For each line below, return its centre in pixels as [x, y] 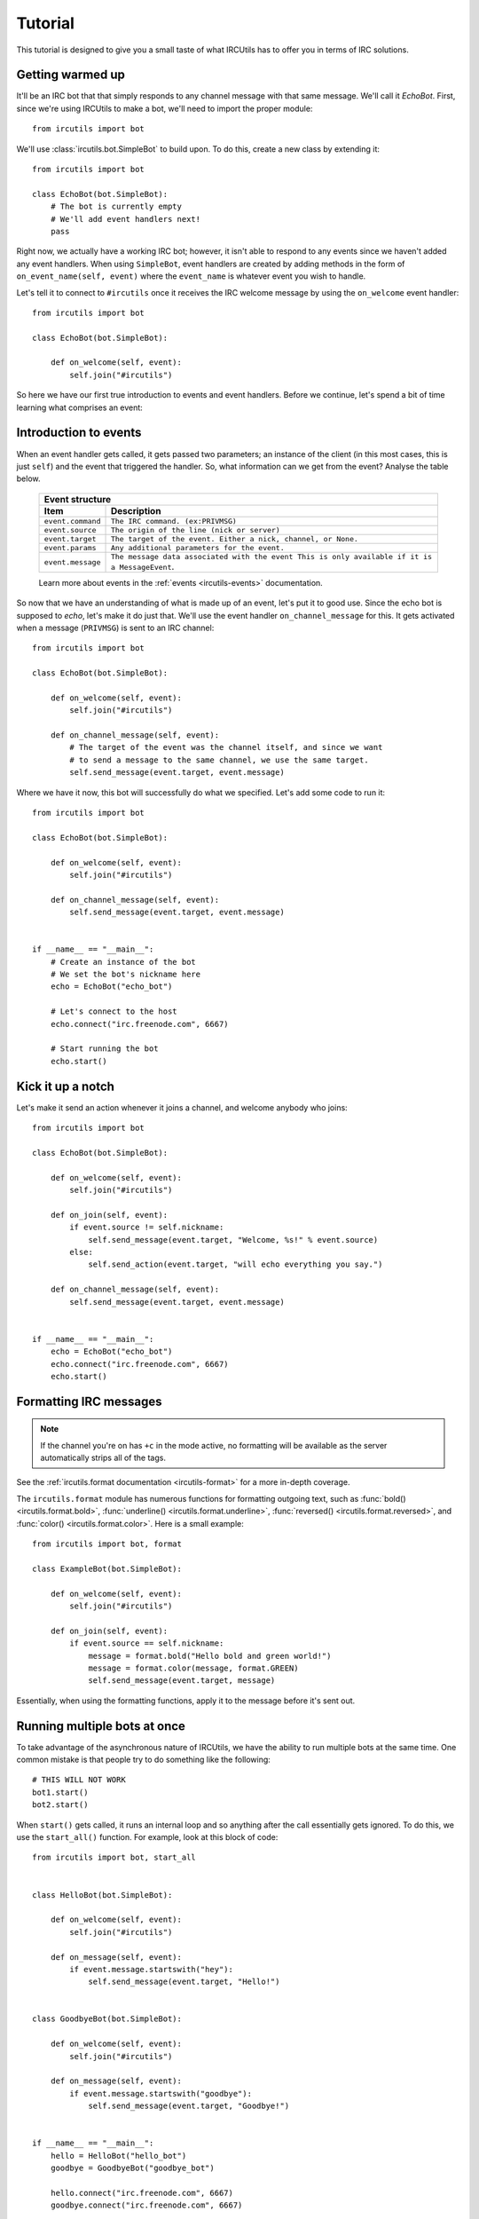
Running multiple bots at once [101, 1726]
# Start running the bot [104, 1049]
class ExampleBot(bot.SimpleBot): [107, 1568]
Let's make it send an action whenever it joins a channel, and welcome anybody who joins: [182, 1107]
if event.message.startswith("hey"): [152, 1969]
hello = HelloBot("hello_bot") [118, 2156]
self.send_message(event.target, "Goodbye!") [189, 2106]
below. [28, 478]
